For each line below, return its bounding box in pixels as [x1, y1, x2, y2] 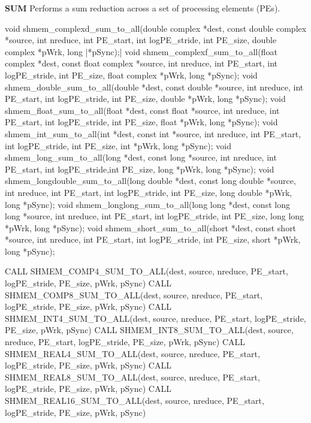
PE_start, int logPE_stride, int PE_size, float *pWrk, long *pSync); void [5, 116, 278, 128]
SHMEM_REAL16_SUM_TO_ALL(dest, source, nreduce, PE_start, [5, 394, 264, 406]
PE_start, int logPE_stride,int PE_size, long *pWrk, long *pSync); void [5, 162, 274, 175]
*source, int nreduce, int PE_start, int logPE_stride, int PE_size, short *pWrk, [5, 233, 301, 246]
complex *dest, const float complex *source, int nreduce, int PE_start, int [5, 57, 278, 70]
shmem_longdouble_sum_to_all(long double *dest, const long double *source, [5, 174, 296, 187]
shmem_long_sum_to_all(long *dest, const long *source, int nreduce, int [5, 151, 277, 164]
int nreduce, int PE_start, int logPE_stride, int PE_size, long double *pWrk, [5, 186, 292, 198]
